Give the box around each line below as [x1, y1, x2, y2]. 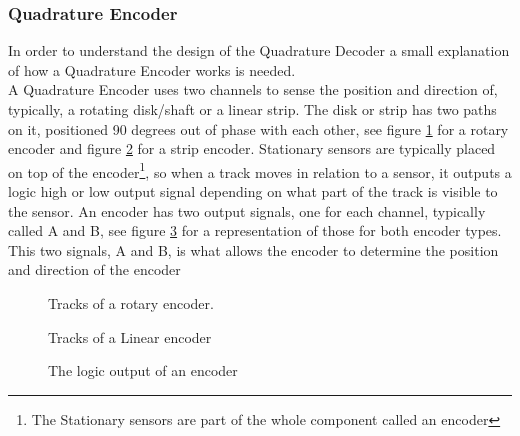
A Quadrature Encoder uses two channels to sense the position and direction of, [8, 79, 498, 100]
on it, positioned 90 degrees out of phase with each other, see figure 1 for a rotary [8, 118, 509, 139]
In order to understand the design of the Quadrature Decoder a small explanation [8, 40, 510, 61]
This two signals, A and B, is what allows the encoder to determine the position [8, 239, 499, 260]
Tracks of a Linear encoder [48, 326, 212, 347]
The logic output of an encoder [48, 360, 238, 381]
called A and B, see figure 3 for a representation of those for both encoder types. [8, 220, 502, 241]
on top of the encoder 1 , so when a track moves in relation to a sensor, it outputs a [8, 158, 512, 182]
